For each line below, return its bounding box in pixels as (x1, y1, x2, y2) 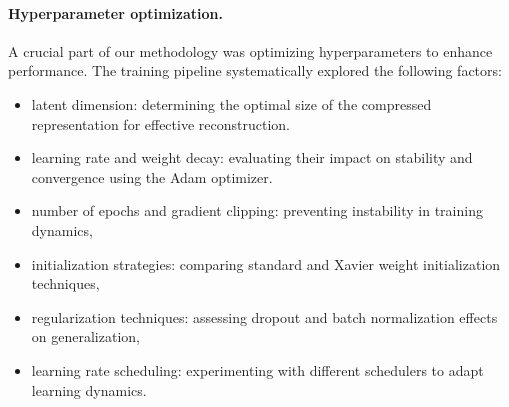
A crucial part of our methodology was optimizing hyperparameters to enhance (8, 40, 493, 61)
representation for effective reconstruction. (31, 113, 290, 134)
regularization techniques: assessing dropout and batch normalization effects (31, 306, 498, 327)
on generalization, (31, 326, 140, 347)
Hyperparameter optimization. (8, 2, 223, 23)
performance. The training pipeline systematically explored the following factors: (8, 60, 502, 81)
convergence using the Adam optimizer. (31, 166, 273, 187)
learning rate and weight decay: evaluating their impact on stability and (31, 147, 473, 168)
